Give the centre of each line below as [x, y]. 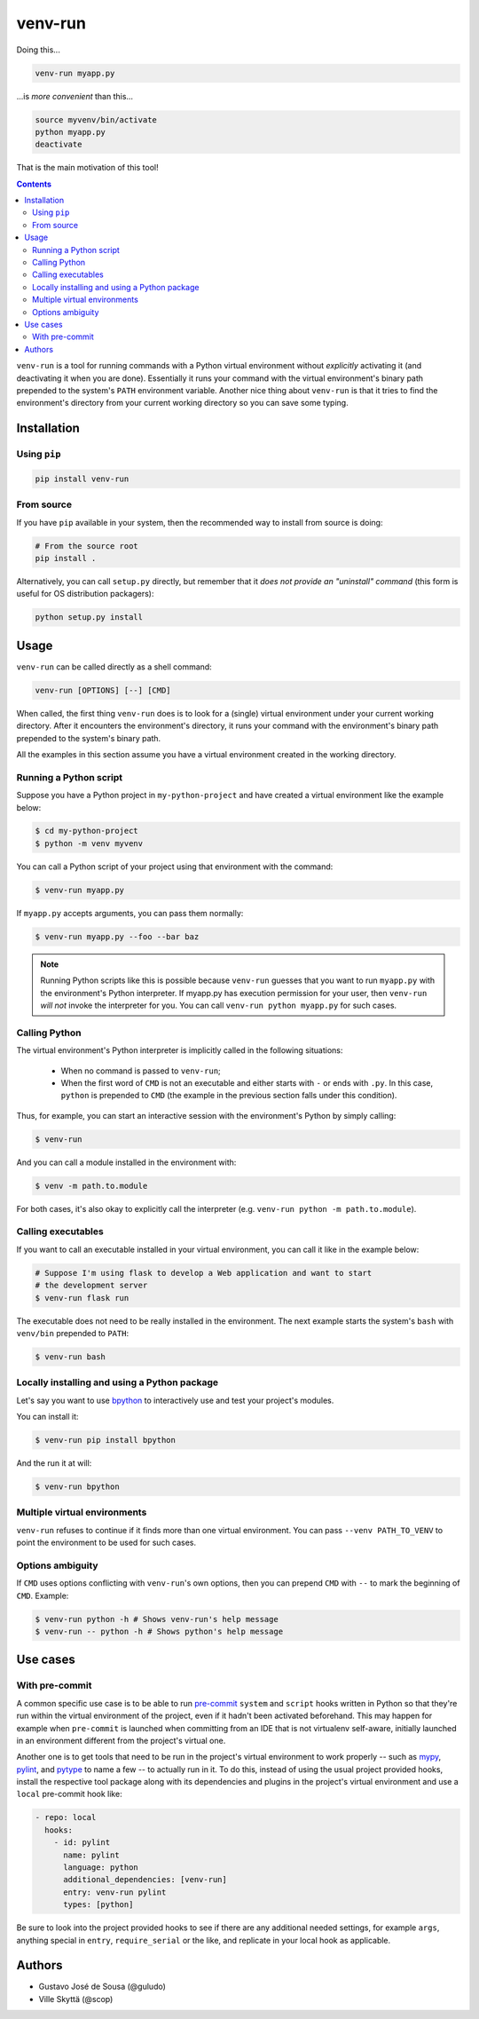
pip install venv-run [82, 479]
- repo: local [66, 1817]
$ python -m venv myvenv [89, 843]
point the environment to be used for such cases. [106, 1543]
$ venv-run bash [71, 1357]
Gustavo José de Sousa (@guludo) [102, 1987]
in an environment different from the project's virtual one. [121, 1740]
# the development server [91, 1286]
